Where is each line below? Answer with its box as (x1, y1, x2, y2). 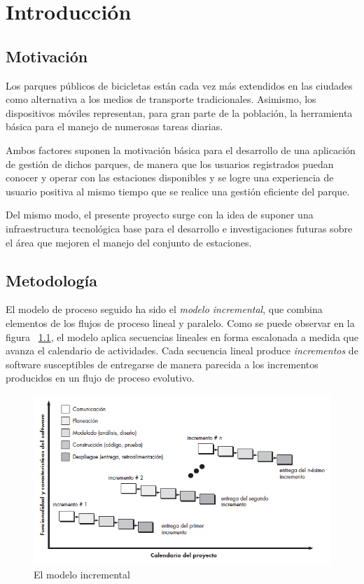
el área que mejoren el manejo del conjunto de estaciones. (6, 235, 252, 249)
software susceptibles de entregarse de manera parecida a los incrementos (6, 356, 318, 371)
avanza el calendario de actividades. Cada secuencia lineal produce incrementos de (6, 343, 358, 358)
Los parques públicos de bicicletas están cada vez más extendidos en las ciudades (6, 78, 353, 92)
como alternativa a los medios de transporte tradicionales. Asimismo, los (6, 92, 316, 106)
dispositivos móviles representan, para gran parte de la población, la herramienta (6, 105, 353, 120)
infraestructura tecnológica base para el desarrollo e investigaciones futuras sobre (6, 221, 353, 235)
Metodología (6, 269, 97, 291)
